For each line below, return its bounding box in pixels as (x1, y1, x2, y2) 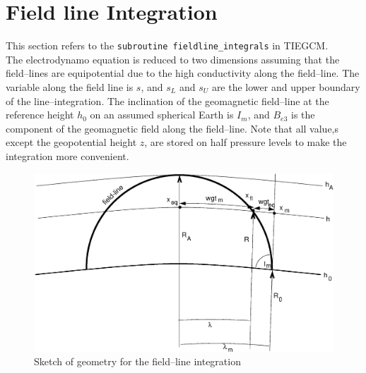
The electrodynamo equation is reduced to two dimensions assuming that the (6, 51, 340, 66)
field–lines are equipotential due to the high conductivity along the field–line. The (6, 66, 360, 80)
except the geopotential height (6, 135, 137, 149)
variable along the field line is (6, 79, 134, 94)
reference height (6, 107, 74, 122)
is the (291, 107, 315, 122)
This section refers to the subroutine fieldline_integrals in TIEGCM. (6, 38, 329, 53)
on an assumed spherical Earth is (90, 107, 234, 122)
